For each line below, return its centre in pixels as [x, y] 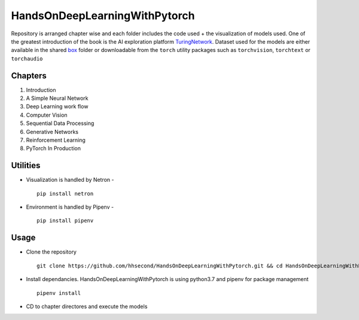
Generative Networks [52, 132]
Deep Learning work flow [57, 106]
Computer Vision [47, 115]
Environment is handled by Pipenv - [70, 207]
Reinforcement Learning [56, 140]
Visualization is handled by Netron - [70, 180]
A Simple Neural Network [57, 98]
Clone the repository [51, 252]
